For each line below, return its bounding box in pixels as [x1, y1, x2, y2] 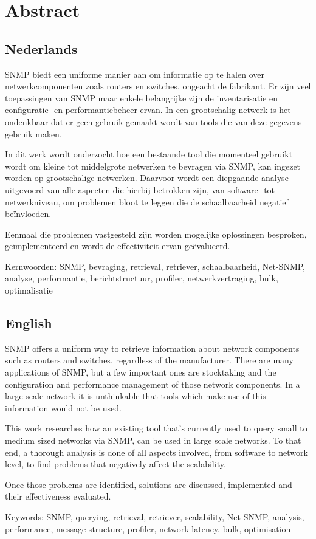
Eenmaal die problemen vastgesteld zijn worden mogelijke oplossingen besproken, [5, 227, 307, 240]
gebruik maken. [5, 127, 62, 140]
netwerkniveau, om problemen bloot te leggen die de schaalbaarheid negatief [5, 195, 289, 208]
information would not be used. [5, 401, 122, 414]
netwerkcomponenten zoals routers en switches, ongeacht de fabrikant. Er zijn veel [5, 80, 311, 92]
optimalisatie [5, 284, 53, 297]
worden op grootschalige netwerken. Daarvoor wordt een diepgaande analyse [5, 171, 289, 184]
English [5, 314, 52, 332]
